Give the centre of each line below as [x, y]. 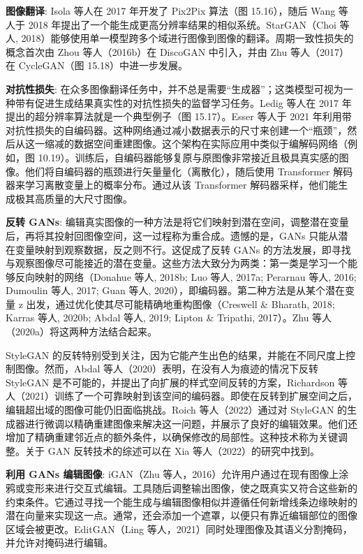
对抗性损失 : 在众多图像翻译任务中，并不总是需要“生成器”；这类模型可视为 [175, 88]
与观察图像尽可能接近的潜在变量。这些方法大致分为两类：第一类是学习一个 [177, 263]
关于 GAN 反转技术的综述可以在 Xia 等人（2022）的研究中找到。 [172, 450]
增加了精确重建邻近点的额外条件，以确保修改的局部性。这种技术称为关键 [172, 437]
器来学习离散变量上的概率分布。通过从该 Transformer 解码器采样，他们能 [172, 185]
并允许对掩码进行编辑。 [59, 542]
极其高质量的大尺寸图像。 [74, 198]
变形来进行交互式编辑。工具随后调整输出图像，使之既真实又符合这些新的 [191, 488]
